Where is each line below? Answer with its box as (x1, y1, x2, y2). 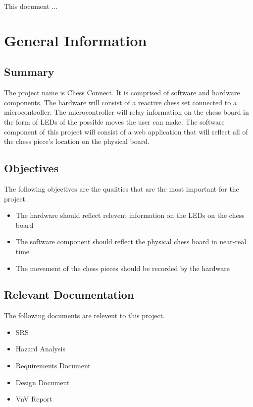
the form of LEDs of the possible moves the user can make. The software (4, 116, 225, 127)
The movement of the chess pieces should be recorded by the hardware (15, 263, 230, 273)
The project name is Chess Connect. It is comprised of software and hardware (4, 87, 240, 98)
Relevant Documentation (4, 287, 134, 302)
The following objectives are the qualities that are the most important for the (4, 183, 239, 194)
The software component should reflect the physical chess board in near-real (15, 236, 247, 247)
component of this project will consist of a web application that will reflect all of (4, 126, 248, 136)
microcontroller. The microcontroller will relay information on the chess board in (4, 107, 249, 117)
